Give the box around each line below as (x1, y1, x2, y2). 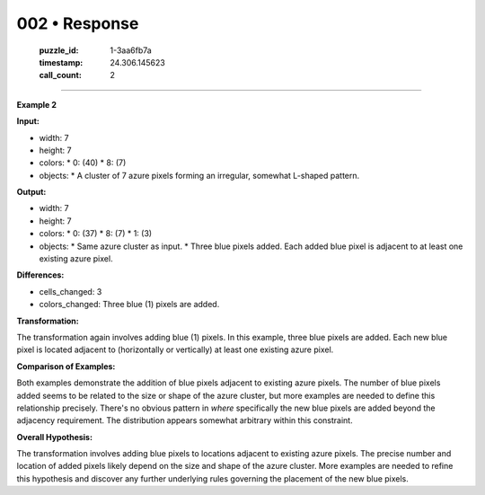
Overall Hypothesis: (16, 431, 93, 442)
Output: (16, 187, 47, 198)
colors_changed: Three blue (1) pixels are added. (39, 299, 220, 310)
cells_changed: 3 (39, 286, 102, 296)
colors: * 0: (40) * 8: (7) (39, 157, 127, 168)
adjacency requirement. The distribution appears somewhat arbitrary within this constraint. (16, 415, 354, 426)
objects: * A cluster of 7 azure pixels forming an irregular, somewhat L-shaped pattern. (39, 170, 360, 181)
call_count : (39, 70, 83, 81)
